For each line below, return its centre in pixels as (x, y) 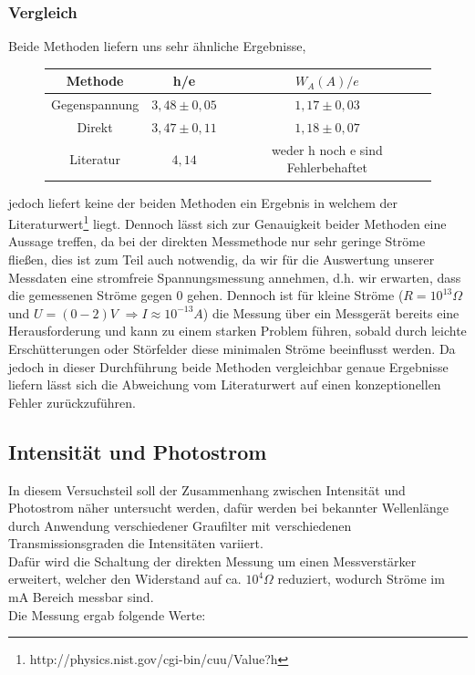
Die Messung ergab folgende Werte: (107, 614)
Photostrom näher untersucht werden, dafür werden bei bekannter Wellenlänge (228, 508)
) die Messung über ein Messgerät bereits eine (331, 312)
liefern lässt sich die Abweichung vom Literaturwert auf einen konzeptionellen (225, 384)
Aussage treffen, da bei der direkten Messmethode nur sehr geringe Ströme (217, 241)
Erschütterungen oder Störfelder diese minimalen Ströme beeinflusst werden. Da (232, 348)
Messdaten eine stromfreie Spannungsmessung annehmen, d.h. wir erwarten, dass (235, 277)
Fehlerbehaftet (327, 167)
